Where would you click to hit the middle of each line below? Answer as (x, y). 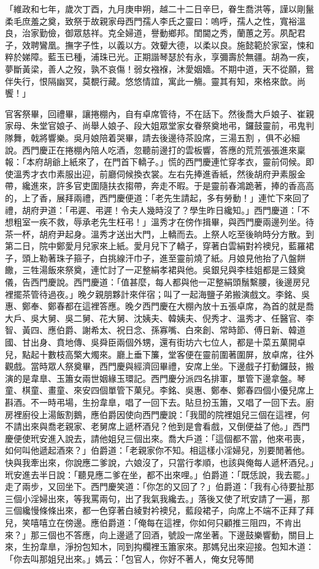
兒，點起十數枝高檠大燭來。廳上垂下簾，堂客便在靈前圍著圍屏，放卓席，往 (155, 354)
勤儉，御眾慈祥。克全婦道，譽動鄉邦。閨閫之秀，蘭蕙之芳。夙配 (168, 33)
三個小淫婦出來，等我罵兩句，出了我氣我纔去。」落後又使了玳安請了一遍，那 (157, 498)
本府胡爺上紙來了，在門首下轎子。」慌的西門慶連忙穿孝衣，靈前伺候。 (166, 162)
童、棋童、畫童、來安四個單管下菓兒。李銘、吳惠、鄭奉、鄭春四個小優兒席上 (159, 390)
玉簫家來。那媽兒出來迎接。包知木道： (236, 547)
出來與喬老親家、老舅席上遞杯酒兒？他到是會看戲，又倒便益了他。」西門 (166, 426)
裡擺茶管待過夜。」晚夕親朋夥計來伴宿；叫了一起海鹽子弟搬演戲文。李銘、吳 (157, 294)
